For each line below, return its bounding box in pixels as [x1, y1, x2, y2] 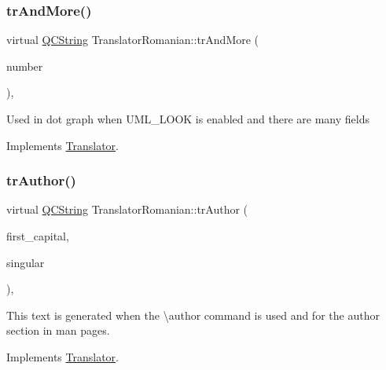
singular [6, 254, 45, 270]
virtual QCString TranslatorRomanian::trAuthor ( [6, 201, 248, 218]
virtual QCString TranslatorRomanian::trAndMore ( [6, 31, 259, 48]
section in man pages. [6, 322, 110, 339]
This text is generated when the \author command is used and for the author [6, 306, 380, 323]
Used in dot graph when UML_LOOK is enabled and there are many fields [6, 111, 369, 126]
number [6, 57, 43, 74]
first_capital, [6, 228, 69, 244]
